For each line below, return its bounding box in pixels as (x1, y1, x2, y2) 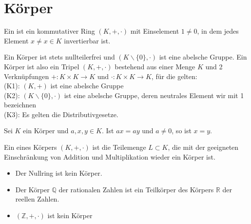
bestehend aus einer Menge (115, 61, 195, 71)
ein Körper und (23, 125, 69, 136)
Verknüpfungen (4, 71, 49, 81)
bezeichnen (4, 100, 37, 110)
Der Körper (15, 184, 50, 194)
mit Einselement (130, 26, 179, 36)
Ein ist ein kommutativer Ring (4, 26, 95, 36)
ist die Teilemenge (92, 142, 146, 152)
